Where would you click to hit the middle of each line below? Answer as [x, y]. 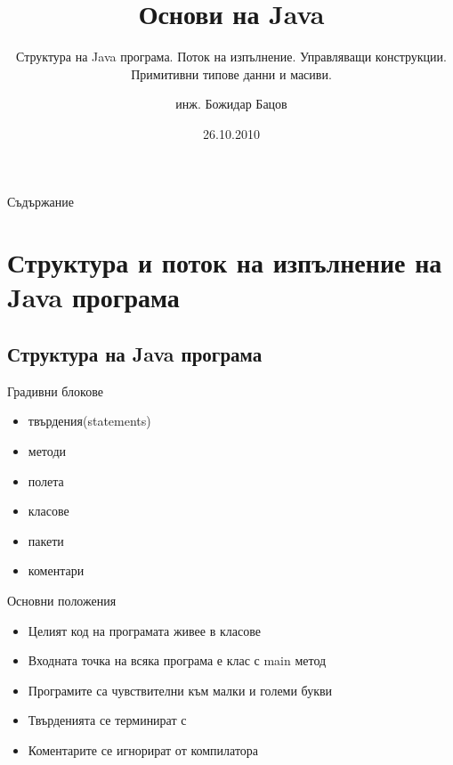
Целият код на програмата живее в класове [144, 630]
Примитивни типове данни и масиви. [231, 73]
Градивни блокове [55, 391]
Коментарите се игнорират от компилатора [143, 749]
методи [47, 451]
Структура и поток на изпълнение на [225, 262]
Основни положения [62, 601]
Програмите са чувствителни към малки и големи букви [180, 690]
